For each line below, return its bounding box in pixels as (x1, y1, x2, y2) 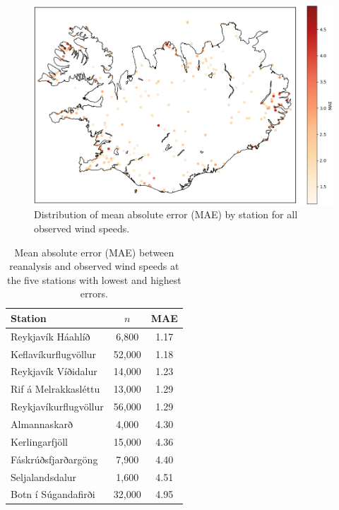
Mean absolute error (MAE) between (14, 244, 174, 259)
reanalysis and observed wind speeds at (9, 259, 179, 273)
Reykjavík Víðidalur (11, 364, 97, 379)
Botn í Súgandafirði (11, 487, 95, 502)
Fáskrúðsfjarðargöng (11, 451, 98, 466)
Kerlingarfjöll (11, 434, 69, 449)
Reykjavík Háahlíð (11, 328, 90, 343)
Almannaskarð (11, 417, 73, 432)
